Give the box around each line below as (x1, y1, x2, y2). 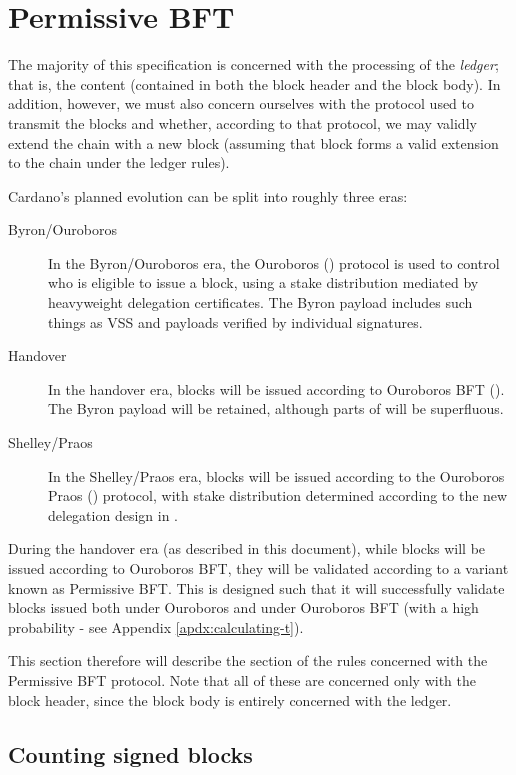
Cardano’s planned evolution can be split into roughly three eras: (8, 185, 408, 206)
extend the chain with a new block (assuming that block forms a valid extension (8, 132, 499, 153)
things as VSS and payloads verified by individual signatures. (48, 311, 423, 332)
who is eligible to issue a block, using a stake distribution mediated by (48, 272, 479, 293)
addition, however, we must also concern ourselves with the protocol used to (8, 93, 475, 114)
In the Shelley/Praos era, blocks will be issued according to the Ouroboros (48, 465, 505, 486)
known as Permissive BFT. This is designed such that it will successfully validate (8, 577, 505, 598)
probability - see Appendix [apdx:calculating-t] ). (8, 616, 304, 637)
